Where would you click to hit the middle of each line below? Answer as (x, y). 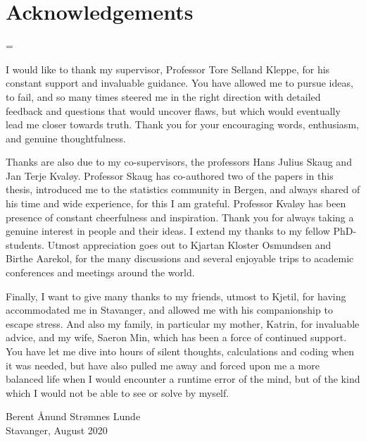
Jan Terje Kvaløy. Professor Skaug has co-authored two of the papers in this (170, 175)
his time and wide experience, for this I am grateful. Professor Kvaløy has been (176, 203)
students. (25, 244)
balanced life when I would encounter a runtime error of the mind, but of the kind (183, 379)
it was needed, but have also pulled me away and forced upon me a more (163, 365)
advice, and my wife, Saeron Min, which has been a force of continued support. (176, 337)
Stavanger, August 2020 (57, 430)
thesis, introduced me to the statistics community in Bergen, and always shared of (183, 189)
